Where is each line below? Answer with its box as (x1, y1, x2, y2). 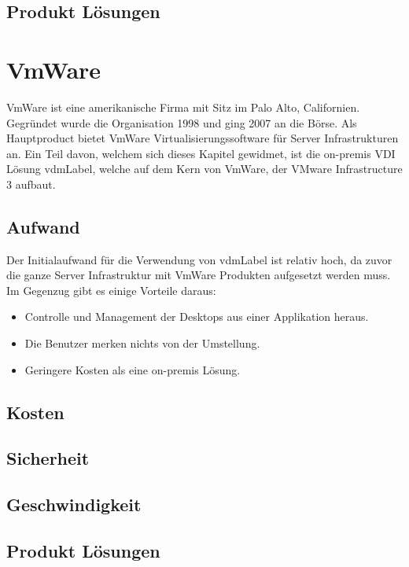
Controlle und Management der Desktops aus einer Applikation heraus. (24, 308, 369, 325)
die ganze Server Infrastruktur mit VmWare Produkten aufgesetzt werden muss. (6, 267, 391, 283)
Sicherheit (6, 446, 90, 470)
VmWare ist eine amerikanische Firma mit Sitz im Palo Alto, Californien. (6, 98, 360, 115)
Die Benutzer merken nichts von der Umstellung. (24, 335, 260, 352)
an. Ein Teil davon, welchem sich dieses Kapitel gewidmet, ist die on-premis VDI (6, 145, 396, 161)
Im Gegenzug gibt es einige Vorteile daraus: (6, 282, 216, 298)
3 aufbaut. (6, 175, 56, 192)
